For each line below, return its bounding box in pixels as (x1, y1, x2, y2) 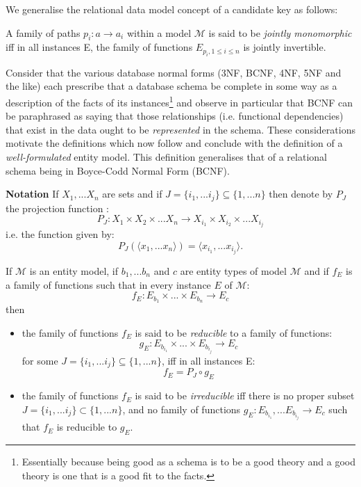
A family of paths (6, 25, 81, 40)
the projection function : (6, 200, 110, 215)
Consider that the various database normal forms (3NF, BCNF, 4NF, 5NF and (6, 65, 342, 79)
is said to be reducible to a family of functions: (135, 325, 333, 340)
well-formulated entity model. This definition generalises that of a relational (6, 150, 327, 164)
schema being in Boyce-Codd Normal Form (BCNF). (6, 163, 230, 177)
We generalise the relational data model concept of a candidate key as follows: (6, 2, 338, 16)
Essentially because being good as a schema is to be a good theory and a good (22, 454, 355, 469)
